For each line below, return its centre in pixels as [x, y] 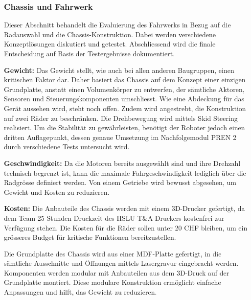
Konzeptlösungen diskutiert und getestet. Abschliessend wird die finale [110, 44]
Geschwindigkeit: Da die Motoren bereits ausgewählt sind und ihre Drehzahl [122, 163]
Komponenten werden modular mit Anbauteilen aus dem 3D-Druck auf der [117, 272]
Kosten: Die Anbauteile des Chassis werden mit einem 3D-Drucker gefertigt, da [125, 208]
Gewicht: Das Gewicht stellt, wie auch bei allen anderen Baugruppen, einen [119, 70]
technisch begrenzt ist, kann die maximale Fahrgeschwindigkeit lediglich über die [125, 173]
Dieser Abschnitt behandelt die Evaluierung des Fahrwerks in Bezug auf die [117, 25]
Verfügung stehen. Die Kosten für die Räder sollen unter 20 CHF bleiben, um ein [126, 227]
